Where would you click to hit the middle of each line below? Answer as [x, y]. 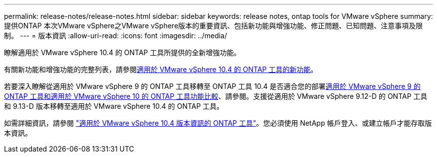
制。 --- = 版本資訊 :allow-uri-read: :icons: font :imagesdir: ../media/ [116, 36]
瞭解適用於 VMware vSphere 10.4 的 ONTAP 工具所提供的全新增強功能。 [122, 52]
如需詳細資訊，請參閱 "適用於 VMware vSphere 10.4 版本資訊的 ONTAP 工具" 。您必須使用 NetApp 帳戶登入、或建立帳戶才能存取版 [218, 123]
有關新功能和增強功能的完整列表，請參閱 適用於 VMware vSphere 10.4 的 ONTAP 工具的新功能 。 [161, 69]
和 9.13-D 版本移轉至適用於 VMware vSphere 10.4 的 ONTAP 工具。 [114, 106]
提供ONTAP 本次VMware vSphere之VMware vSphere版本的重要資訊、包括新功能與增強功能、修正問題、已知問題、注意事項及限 [214, 26]
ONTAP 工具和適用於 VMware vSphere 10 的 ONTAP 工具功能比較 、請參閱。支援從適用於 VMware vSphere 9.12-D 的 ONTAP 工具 [216, 96]
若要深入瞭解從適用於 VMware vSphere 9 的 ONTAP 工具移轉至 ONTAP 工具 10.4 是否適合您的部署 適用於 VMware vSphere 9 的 [212, 86]
